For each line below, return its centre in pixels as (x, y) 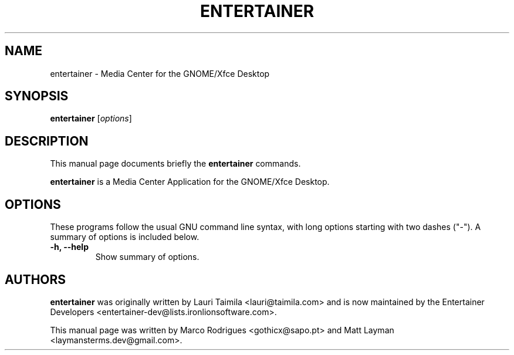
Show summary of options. (147, 257)
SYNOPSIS (37, 96)
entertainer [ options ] (91, 119)
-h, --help (69, 247)
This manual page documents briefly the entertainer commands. (175, 164)
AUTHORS (35, 279)
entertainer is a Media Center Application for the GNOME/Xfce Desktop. (190, 182)
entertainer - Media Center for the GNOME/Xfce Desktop (160, 73)
